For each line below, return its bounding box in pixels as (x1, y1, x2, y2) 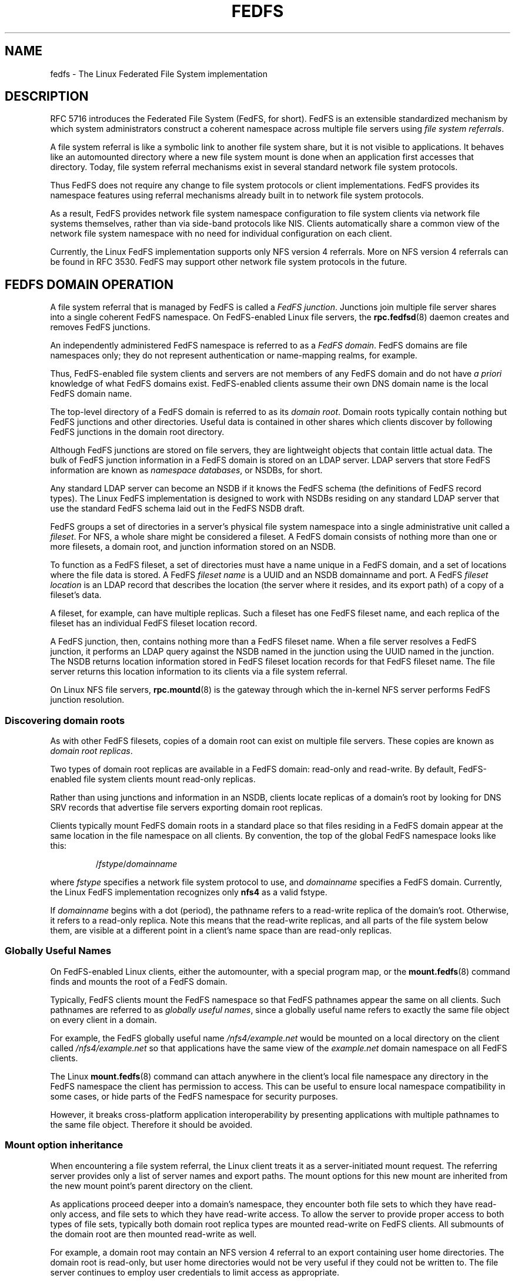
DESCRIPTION (5, 89, 89, 104)
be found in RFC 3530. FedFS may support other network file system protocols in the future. (50, 257, 407, 267)
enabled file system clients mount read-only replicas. (50, 774, 256, 785)
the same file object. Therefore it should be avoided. (50, 1119, 253, 1130)
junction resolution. (50, 695, 125, 705)
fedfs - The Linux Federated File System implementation (50, 68, 267, 79)
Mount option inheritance (5, 1139, 123, 1151)
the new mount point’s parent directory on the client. (50, 1180, 253, 1191)
